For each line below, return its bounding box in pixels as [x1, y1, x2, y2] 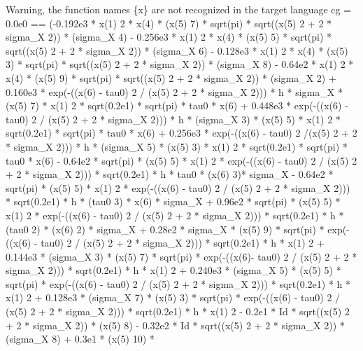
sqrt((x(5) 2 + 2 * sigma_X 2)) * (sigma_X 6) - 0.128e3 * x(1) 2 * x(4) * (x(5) [6, 43, 348, 57]
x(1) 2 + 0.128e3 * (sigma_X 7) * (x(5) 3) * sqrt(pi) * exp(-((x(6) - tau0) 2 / [6, 290, 341, 305]
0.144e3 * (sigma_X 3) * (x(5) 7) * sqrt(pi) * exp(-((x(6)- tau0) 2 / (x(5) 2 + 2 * [6, 249, 357, 263]
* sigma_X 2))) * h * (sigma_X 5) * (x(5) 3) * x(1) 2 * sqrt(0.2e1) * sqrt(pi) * [6, 139, 348, 153]
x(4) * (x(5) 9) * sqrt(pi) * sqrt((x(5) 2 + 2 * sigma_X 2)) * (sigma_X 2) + [6, 70, 336, 85]
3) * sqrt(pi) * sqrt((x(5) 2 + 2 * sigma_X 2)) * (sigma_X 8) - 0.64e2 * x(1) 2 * [6, 57, 354, 71]
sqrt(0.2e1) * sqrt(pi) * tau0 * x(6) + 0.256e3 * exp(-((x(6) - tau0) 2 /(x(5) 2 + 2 [6, 125, 357, 140]
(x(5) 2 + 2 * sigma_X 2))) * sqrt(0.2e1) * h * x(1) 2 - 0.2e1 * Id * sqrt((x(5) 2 [6, 304, 350, 319]
